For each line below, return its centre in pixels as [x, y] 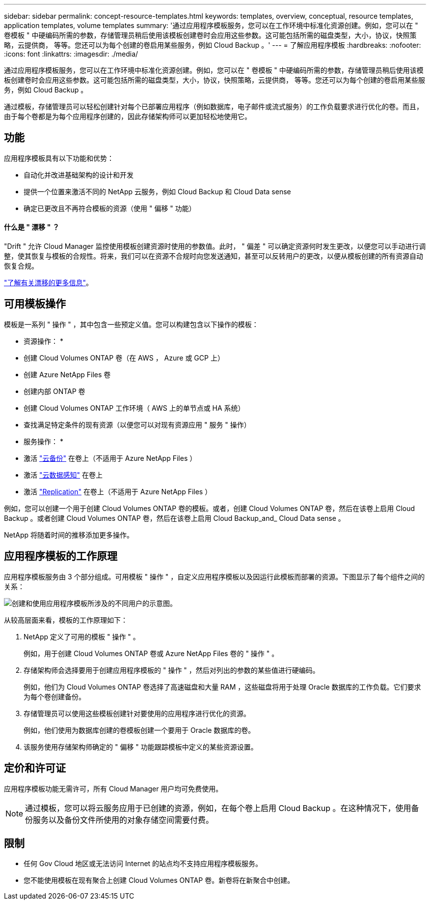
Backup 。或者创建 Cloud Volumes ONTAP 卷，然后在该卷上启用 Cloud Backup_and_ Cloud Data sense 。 [175, 518]
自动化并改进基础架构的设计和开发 [79, 175]
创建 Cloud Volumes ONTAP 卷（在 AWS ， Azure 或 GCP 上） [124, 358]
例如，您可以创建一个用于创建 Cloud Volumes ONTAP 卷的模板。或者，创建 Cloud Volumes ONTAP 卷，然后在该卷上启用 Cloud [210, 508]
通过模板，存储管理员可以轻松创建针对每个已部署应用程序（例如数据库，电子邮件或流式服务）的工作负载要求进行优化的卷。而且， [214, 106]
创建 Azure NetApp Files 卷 [67, 374]
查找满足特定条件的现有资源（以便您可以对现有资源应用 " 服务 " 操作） [137, 424]
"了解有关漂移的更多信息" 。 [49, 283]
